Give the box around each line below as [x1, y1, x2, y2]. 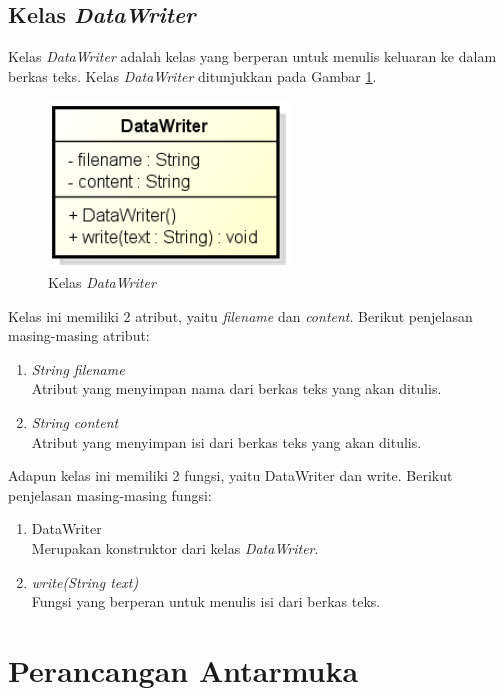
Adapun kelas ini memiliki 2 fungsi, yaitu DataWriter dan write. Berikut [8, 465, 453, 486]
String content [31, 411, 119, 432]
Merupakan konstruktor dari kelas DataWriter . [31, 537, 319, 558]
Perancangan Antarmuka [8, 649, 359, 690]
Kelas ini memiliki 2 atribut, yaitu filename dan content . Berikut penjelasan [8, 305, 473, 326]
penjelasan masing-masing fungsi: [8, 484, 212, 505]
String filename [31, 358, 125, 379]
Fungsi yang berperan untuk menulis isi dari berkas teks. [31, 591, 381, 612]
